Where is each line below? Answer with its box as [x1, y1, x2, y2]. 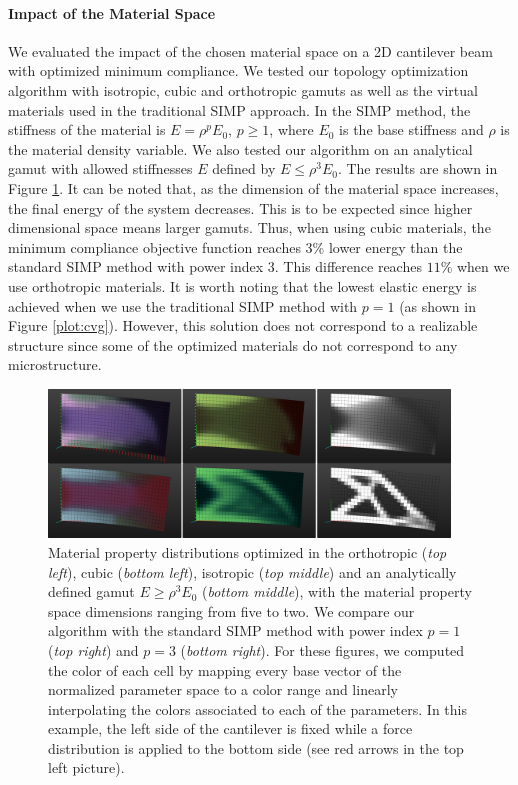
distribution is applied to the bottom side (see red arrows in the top [48, 737, 464, 758]
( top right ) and [48, 639, 139, 660]
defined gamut [48, 581, 135, 602]
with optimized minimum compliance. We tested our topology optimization [8, 60, 469, 81]
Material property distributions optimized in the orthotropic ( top [48, 541, 447, 562]
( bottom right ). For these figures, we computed [180, 639, 465, 660]
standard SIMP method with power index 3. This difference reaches [8, 256, 422, 277]
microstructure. [8, 354, 102, 375]
